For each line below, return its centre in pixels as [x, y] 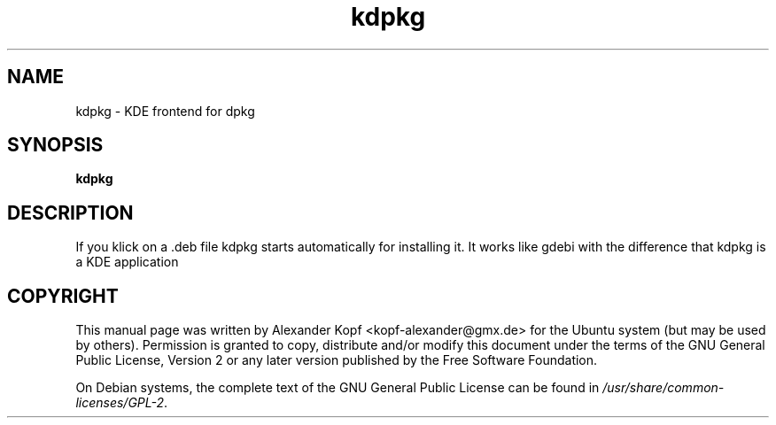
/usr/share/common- [663, 388]
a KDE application [127, 262]
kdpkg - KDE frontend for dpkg [165, 111]
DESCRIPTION [70, 212]
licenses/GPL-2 [120, 403]
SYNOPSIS [55, 145]
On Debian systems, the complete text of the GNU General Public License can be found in [338, 388]
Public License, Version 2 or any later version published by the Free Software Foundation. [337, 360]
